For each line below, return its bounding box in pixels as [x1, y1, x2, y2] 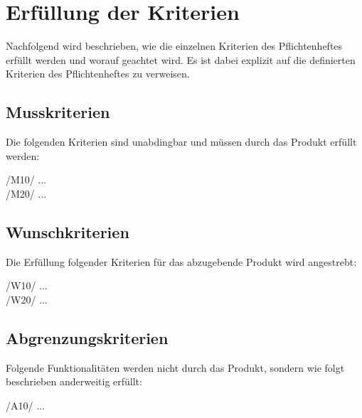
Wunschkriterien [6, 220, 129, 242]
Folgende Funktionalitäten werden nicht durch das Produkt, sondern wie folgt [6, 360, 345, 375]
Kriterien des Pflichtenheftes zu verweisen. [6, 66, 190, 81]
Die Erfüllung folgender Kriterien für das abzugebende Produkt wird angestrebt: [6, 254, 357, 269]
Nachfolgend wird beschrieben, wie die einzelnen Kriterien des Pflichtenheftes [6, 38, 343, 53]
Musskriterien [6, 101, 110, 123]
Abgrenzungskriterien [6, 326, 169, 348]
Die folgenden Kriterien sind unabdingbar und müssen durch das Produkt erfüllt [6, 134, 357, 149]
